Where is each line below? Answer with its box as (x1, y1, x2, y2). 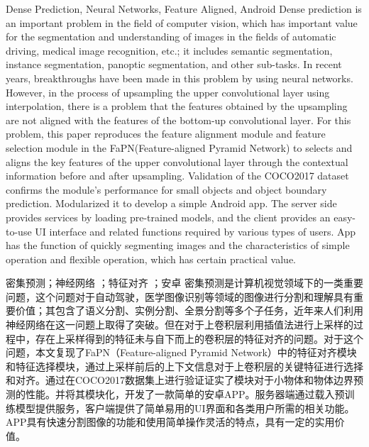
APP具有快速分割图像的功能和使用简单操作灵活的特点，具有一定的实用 (6, 414, 335, 429)
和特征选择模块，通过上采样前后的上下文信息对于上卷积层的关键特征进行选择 (6, 358, 363, 373)
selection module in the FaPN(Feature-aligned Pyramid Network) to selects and (6, 140, 353, 155)
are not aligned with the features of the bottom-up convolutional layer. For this (6, 112, 351, 127)
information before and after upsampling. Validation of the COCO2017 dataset (6, 168, 349, 183)
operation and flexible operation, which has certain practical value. (6, 251, 296, 266)
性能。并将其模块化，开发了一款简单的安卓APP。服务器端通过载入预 (25, 387, 345, 402)
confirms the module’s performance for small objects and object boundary (6, 182, 327, 197)
